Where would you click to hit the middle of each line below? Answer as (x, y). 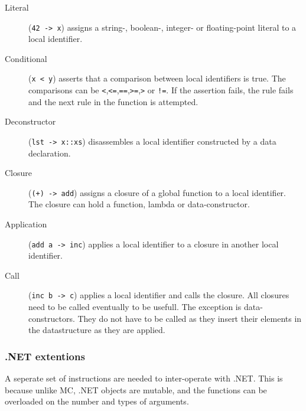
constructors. (52, 318)
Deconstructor (30, 121)
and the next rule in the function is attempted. (113, 101)
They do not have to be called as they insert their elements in (190, 318)
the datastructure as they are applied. (97, 330)
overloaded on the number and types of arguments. (97, 401)
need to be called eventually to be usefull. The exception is (135, 307)
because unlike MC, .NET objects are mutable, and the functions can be (136, 389)
